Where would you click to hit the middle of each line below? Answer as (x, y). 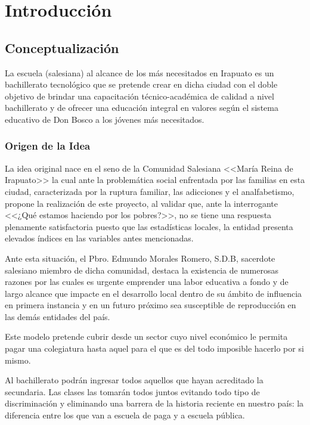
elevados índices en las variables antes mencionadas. (99, 238)
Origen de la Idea (48, 146)
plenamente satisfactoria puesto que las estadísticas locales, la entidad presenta (149, 226)
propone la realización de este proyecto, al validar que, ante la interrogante (142, 203)
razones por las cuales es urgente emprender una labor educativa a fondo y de (147, 282)
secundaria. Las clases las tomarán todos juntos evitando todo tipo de (132, 391)
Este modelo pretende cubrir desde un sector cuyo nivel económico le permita (146, 336)
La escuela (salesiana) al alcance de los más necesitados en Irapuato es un (139, 72)
